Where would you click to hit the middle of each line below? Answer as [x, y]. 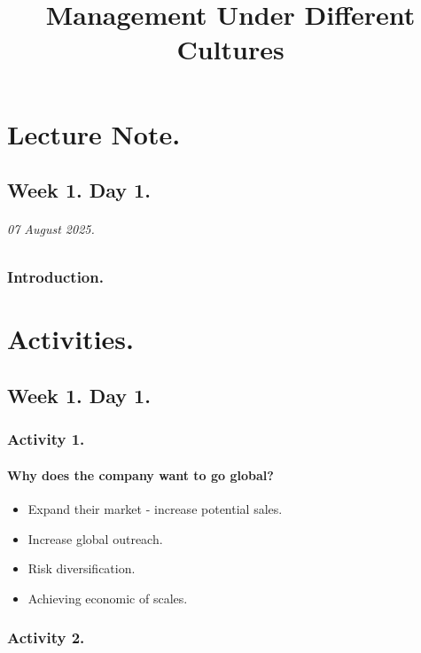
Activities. [70, 339]
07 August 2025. [51, 229]
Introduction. [55, 277]
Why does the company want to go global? [140, 474]
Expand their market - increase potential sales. [155, 509]
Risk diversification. [82, 568]
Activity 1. [46, 439]
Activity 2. [46, 637]
